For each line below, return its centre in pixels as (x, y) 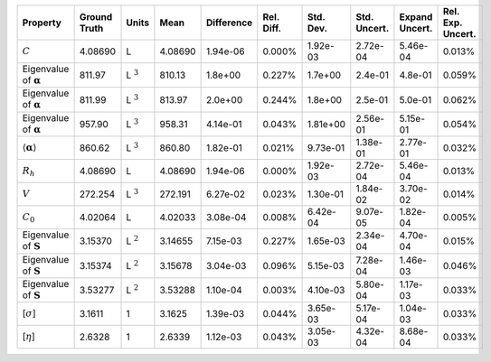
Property (42, 23)
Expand (416, 17)
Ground (96, 17)
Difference (229, 23)
